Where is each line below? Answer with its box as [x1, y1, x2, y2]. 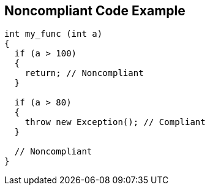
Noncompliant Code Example [4, 3, 186, 18]
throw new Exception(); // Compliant [24, 117, 206, 127]
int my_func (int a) [4, 29, 103, 39]
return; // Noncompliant [24, 68, 144, 78]
